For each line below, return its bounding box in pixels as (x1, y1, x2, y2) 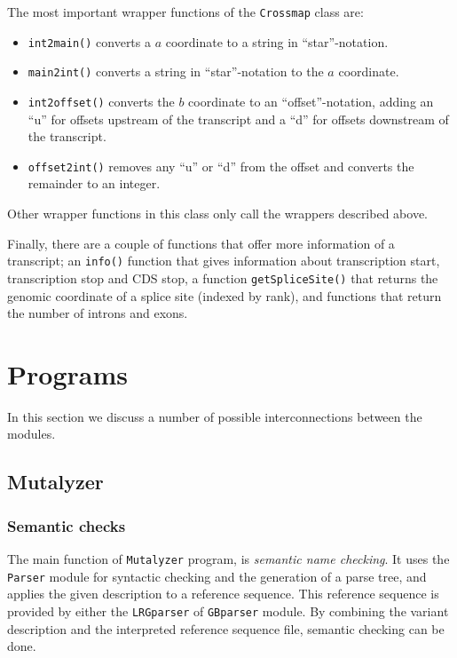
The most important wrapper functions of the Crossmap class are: (7, 3, 364, 20)
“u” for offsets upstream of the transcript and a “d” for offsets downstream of (28, 109, 449, 128)
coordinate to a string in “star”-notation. (165, 32, 389, 51)
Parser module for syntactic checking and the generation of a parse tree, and (7, 567, 427, 585)
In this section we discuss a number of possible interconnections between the (7, 407, 422, 425)
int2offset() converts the (28, 91, 175, 110)
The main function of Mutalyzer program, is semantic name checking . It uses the (7, 550, 450, 568)
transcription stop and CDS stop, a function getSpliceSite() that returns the (7, 268, 438, 287)
